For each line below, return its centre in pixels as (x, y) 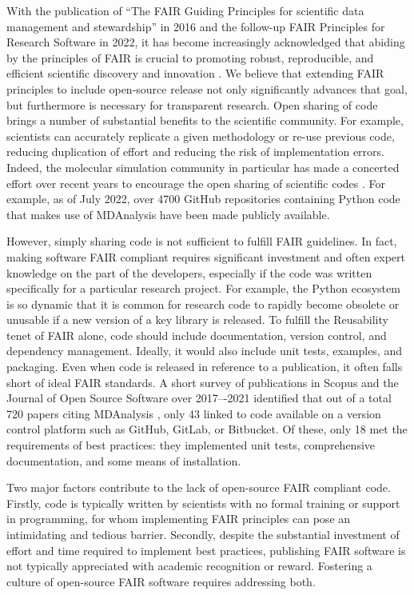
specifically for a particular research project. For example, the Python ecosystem (203, 288)
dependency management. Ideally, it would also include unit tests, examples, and (204, 351)
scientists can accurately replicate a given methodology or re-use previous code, (201, 136)
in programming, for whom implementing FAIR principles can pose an (179, 519)
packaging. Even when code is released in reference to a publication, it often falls (205, 367)
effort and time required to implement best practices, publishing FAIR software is (206, 550)
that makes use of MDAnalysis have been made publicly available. (168, 214)
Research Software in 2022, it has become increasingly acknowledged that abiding (206, 42)
